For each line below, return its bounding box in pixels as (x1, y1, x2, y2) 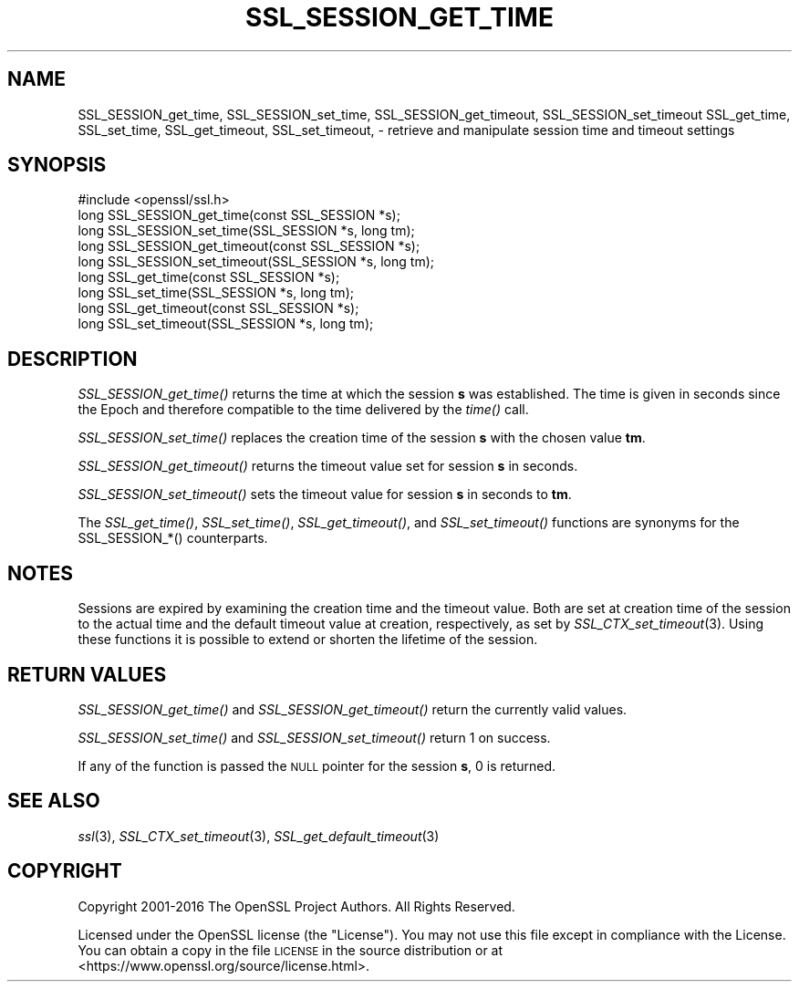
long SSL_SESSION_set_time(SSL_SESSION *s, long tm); (78, 223, 415, 239)
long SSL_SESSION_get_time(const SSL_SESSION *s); (78, 207, 400, 224)
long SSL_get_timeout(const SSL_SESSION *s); (78, 300, 359, 317)
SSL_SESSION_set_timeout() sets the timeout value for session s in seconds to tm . (78, 486, 572, 503)
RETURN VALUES (7, 662, 167, 686)
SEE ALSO (7, 789, 100, 813)
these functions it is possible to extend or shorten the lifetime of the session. (78, 631, 538, 648)
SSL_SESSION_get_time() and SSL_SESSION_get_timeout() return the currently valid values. (78, 701, 628, 717)
